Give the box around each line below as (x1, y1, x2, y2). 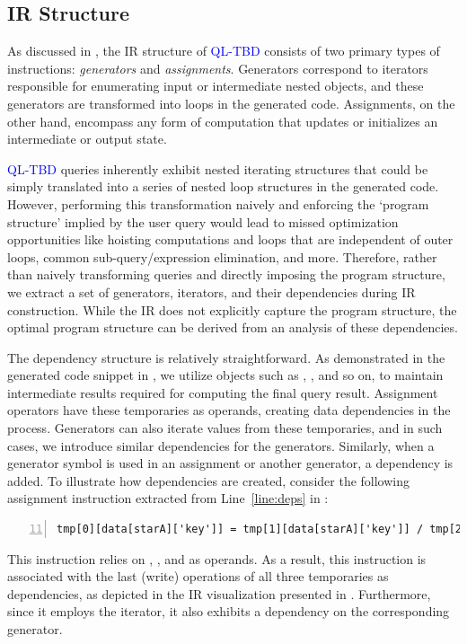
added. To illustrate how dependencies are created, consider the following (7, 471, 410, 490)
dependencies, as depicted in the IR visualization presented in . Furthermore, (7, 584, 431, 603)
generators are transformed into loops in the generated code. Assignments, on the (7, 93, 455, 112)
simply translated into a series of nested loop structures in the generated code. (7, 177, 439, 196)
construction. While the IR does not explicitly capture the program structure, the (7, 300, 457, 319)
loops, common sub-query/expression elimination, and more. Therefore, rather (7, 247, 437, 266)
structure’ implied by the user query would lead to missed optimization (7, 212, 399, 231)
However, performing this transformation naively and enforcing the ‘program (7, 194, 429, 213)
